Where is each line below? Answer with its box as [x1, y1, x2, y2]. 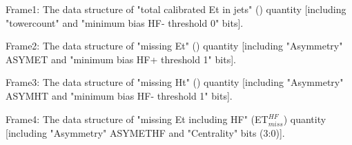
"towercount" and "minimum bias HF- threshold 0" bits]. [6, 15, 244, 30]
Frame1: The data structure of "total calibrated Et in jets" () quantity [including [6, 2, 346, 16]
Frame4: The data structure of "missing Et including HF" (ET [6, 111, 268, 126]
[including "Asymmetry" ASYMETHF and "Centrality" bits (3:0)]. [6, 125, 285, 140]
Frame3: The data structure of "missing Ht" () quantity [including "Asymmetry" [6, 75, 344, 89]
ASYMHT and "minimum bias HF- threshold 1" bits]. [6, 88, 233, 102]
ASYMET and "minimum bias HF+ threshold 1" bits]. [6, 52, 236, 66]
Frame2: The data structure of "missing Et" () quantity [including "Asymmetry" [6, 38, 343, 53]
